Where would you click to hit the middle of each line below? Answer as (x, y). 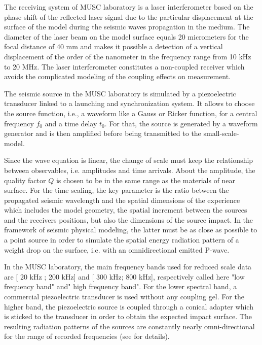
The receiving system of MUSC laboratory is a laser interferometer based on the (129, 7)
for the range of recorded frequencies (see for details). (87, 336)
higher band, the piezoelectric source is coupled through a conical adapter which (129, 306)
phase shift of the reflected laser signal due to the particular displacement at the (129, 16)
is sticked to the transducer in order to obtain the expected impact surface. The (128, 316)
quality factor (25, 180)
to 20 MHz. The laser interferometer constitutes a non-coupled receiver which (124, 66)
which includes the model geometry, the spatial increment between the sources (126, 210)
